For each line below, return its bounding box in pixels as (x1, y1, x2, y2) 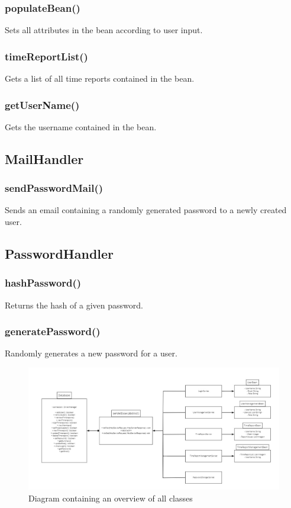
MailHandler (5, 149, 84, 168)
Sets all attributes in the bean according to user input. (5, 24, 203, 36)
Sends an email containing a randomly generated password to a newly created (5, 204, 287, 216)
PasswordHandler (5, 245, 114, 263)
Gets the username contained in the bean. (5, 120, 157, 133)
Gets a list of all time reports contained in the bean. (5, 72, 195, 85)
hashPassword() (5, 275, 82, 290)
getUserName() (5, 97, 80, 112)
